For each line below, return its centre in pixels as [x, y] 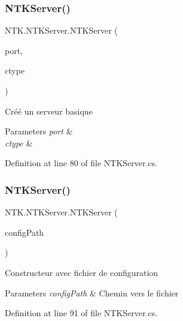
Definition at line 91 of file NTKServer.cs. [81, 313]
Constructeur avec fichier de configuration [82, 272]
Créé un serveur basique [49, 111]
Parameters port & [39, 131]
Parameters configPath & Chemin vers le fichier [92, 292]
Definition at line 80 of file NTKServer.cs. [81, 163]
